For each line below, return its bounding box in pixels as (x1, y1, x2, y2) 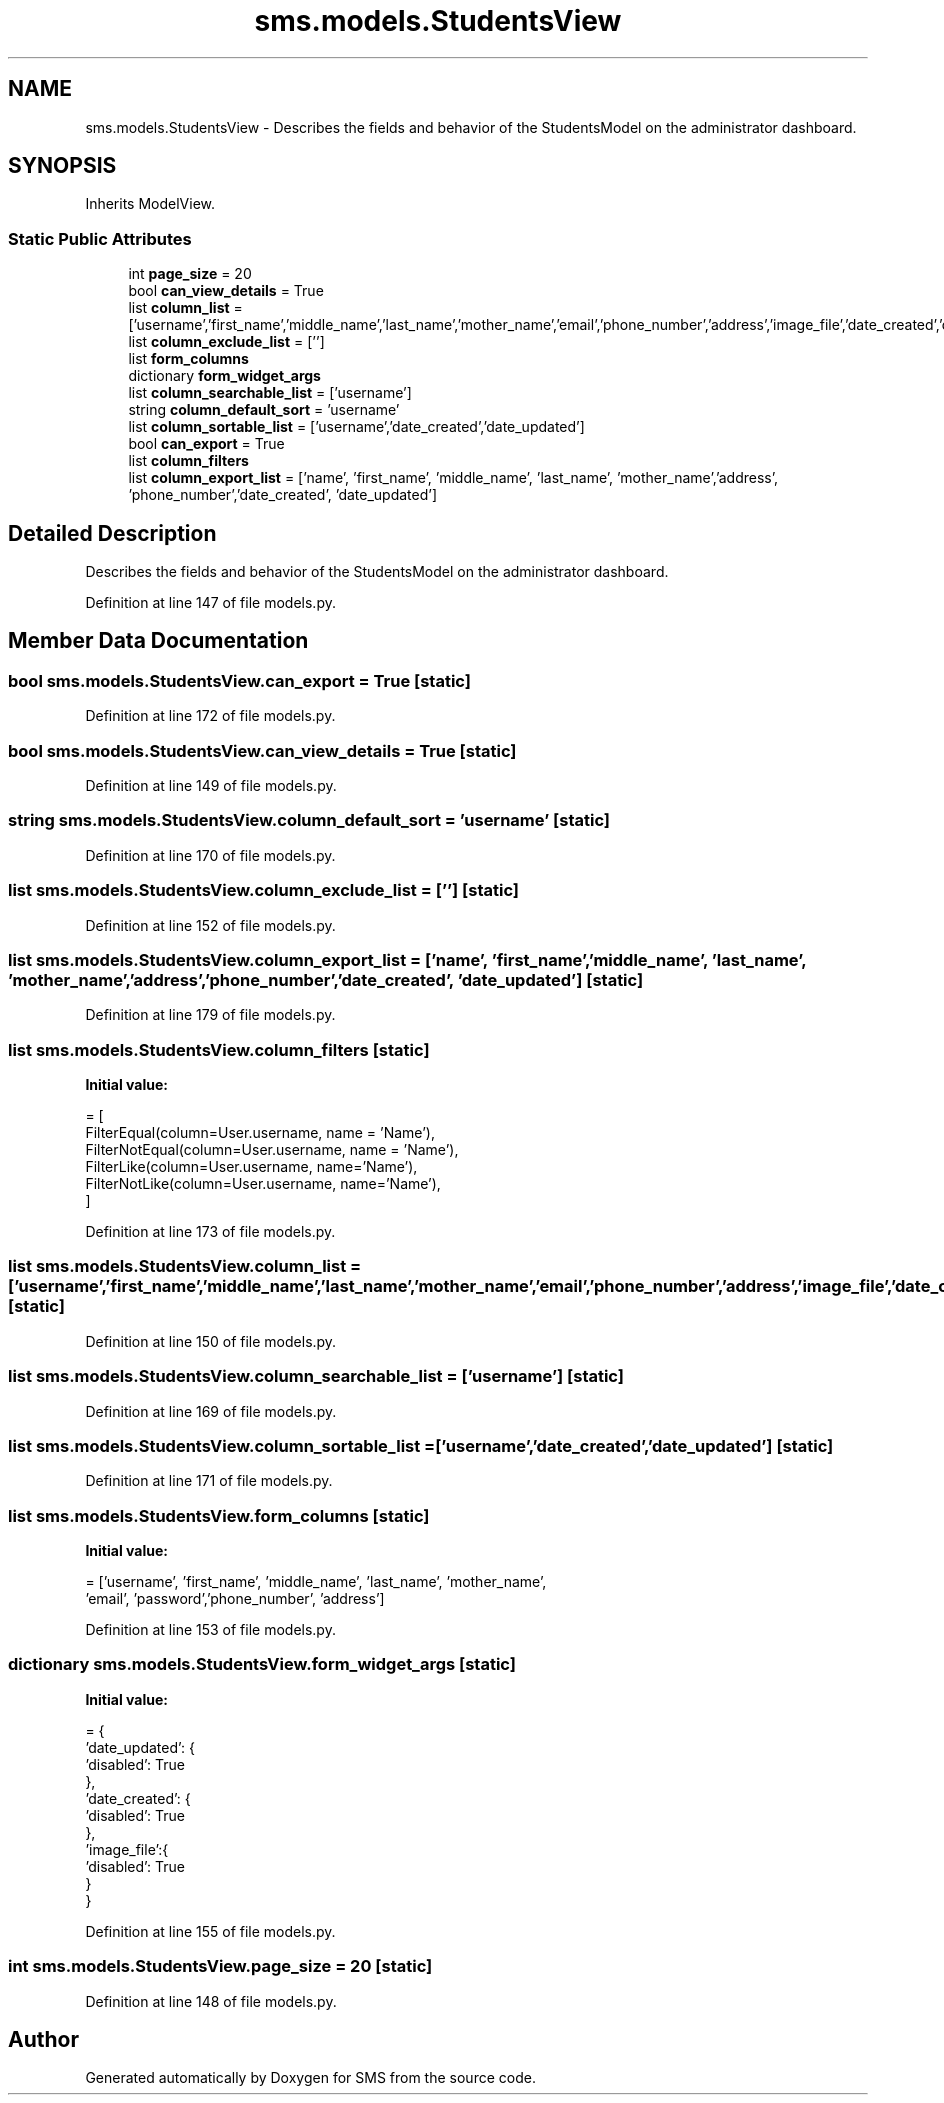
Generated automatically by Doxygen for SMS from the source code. (85, 2069, 536, 2087)
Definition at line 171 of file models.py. (85, 1472, 333, 1490)
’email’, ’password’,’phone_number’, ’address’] (85, 1590, 385, 1607)
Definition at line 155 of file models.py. (85, 1922, 336, 1940)
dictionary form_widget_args (128, 367, 321, 385)
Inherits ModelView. (85, 195, 216, 213)
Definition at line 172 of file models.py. (85, 707, 336, 725)
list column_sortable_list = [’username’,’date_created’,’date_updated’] (128, 418, 585, 436)
